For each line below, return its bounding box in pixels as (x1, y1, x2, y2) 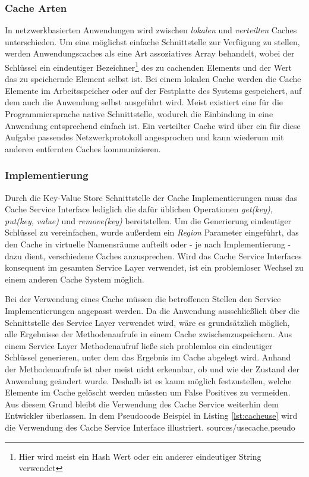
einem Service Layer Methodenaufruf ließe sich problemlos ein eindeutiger (5, 339, 273, 352)
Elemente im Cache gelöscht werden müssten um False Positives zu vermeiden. (5, 386, 291, 398)
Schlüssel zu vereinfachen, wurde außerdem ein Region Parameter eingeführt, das (5, 226, 299, 238)
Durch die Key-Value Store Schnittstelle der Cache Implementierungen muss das (5, 191, 298, 203)
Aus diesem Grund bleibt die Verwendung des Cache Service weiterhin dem (5, 397, 279, 410)
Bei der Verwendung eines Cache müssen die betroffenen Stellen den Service (5, 293, 281, 305)
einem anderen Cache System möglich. (5, 272, 144, 285)
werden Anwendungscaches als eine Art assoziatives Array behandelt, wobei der (5, 47, 295, 59)
